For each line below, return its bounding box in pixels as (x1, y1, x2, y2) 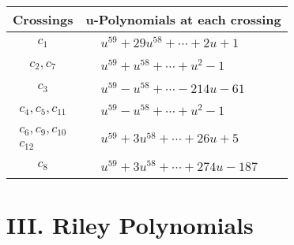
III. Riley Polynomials (6, 209, 254, 241)
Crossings (13, 10, 73, 28)
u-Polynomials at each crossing (85, 10, 281, 28)
